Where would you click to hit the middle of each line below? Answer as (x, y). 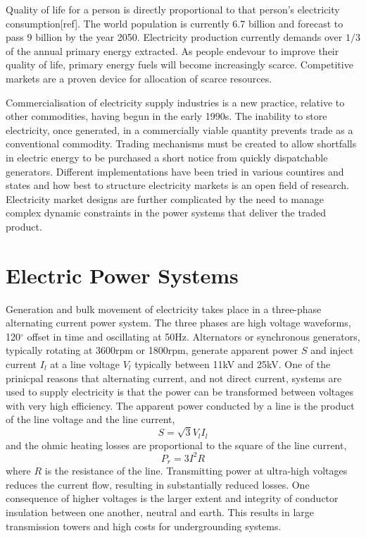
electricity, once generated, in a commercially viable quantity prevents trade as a (179, 129)
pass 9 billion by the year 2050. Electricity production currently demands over (174, 37)
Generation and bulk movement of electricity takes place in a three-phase (164, 308)
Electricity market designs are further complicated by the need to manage (165, 198)
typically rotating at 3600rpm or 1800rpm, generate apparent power (152, 350)
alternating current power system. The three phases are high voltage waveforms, (178, 323)
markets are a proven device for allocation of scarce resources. (139, 78)
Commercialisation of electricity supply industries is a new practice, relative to (175, 102)
